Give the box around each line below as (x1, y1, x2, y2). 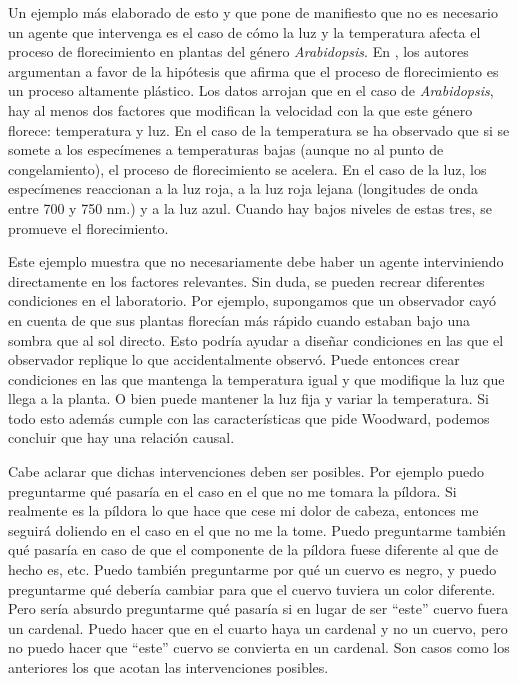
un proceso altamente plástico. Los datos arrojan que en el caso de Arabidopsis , (8, 80, 494, 101)
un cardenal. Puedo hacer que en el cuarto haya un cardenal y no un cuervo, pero (8, 617, 508, 638)
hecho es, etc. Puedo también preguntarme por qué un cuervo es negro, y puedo (8, 559, 497, 580)
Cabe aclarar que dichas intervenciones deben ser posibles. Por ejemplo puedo (8, 461, 484, 482)
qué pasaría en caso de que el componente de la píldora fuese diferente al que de (8, 539, 499, 560)
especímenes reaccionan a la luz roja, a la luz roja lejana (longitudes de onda (8, 178, 479, 199)
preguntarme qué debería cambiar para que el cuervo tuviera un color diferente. (8, 578, 496, 599)
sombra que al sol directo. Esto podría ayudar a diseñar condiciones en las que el (8, 329, 504, 350)
